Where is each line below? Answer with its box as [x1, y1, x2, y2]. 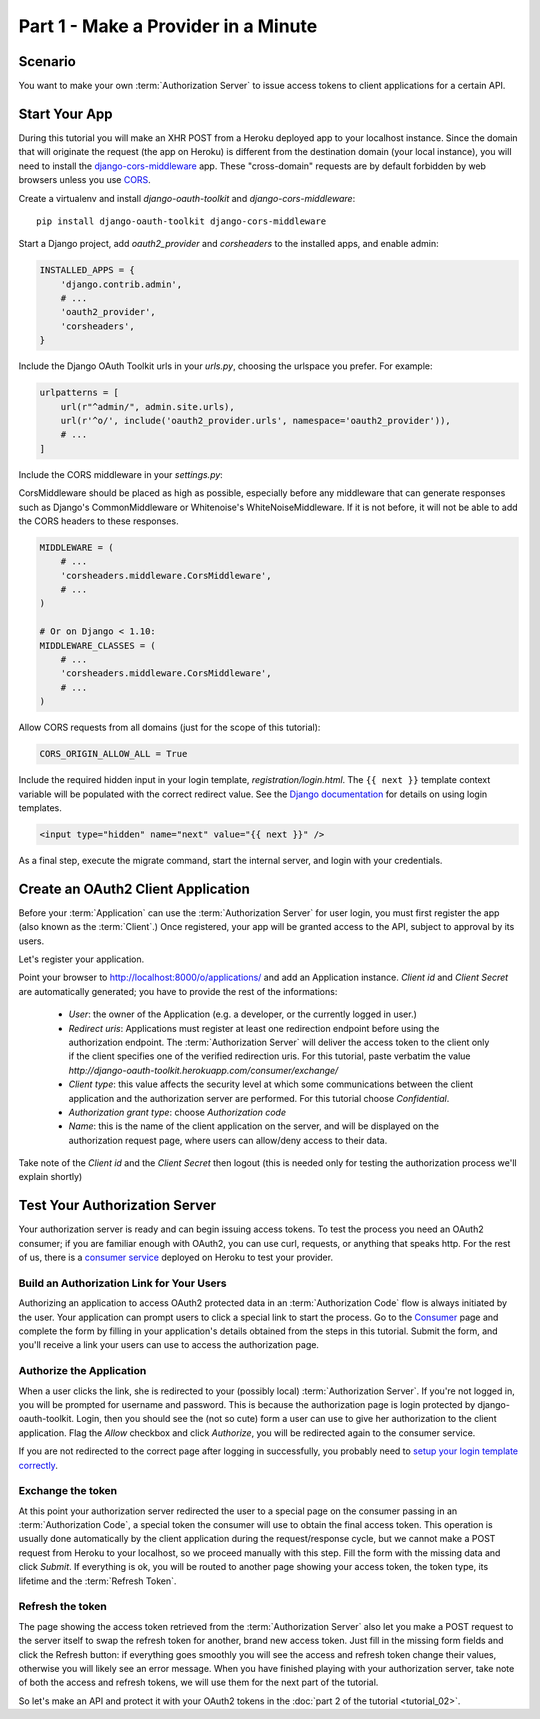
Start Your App [18, 105, 114, 122]
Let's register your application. [18, 953, 145, 965]
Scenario [18, 53, 77, 70]
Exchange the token [18, 1484, 118, 1498]
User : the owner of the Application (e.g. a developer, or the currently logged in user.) [68, 1008, 417, 1020]
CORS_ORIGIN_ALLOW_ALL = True [39, 748, 188, 760]
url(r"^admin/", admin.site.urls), [60, 401, 235, 412]
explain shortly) [18, 1171, 83, 1183]
